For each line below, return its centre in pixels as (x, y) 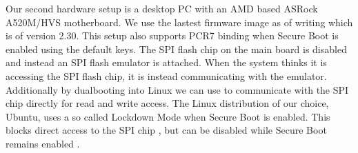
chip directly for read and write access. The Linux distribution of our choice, (167, 103)
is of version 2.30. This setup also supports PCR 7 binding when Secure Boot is (172, 35)
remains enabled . (43, 143)
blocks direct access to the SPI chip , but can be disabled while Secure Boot (166, 130)
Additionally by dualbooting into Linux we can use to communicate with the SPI (177, 89)
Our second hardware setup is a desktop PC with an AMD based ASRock (162, 8)
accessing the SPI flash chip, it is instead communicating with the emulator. (166, 75)
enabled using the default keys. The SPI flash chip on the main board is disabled (176, 49)
